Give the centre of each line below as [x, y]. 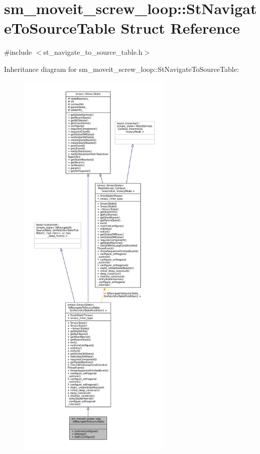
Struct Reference [180, 28]
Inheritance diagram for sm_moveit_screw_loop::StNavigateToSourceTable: [121, 69]
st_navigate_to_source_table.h [93, 52]
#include [18, 52]
